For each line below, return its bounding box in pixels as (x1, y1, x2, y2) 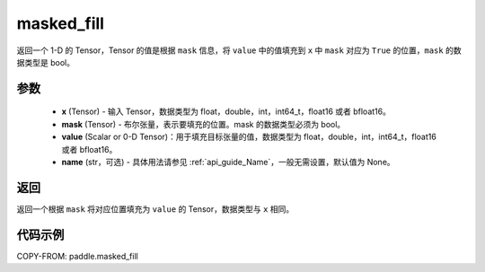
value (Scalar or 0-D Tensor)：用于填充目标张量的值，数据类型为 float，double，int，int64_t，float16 (61, 131, 437, 143)
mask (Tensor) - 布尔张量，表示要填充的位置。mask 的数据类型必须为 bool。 (61, 118, 346, 129)
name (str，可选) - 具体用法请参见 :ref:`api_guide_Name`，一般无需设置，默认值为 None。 (61, 156, 395, 167)
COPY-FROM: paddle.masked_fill (16, 250, 138, 261)
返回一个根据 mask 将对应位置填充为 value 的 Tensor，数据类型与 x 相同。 (16, 203, 295, 215)
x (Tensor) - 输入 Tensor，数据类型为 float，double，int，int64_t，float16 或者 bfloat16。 (61, 106, 391, 117)
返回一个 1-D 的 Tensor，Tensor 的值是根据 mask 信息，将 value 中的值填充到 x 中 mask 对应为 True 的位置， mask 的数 (16, 45, 462, 56)
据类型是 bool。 (16, 57, 75, 67)
